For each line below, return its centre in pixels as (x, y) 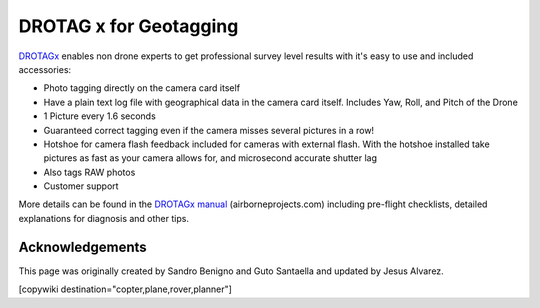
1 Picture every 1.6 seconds (100, 116)
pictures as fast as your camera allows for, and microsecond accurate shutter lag (210, 158)
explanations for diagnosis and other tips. (104, 218)
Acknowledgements (82, 246)
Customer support (81, 186)
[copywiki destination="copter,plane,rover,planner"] (125, 289)
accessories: (45, 69)
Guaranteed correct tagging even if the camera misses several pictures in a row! (209, 130)
